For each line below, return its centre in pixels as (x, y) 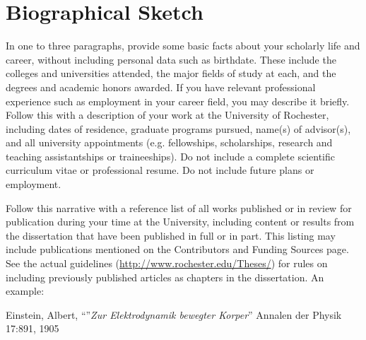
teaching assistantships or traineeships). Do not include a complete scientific (170, 156)
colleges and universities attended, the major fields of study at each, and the (171, 73)
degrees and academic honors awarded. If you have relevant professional (161, 87)
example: (25, 291)
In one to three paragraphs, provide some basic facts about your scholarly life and (183, 46)
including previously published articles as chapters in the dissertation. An (165, 277)
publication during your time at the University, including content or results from (180, 222)
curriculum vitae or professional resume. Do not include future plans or (160, 170)
